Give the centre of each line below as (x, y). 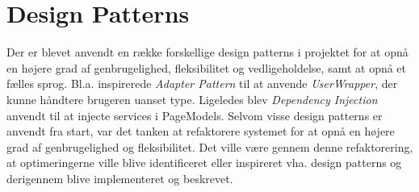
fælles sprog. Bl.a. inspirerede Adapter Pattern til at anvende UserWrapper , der (202, 83)
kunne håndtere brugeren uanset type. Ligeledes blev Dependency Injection (192, 99)
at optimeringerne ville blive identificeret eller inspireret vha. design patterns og (204, 163)
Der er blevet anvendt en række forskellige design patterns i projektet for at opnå (207, 52)
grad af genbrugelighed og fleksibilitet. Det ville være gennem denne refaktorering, (210, 146)
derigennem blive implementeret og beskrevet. (120, 178)
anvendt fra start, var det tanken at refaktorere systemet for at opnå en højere (201, 131)
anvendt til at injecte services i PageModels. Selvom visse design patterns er (195, 115)
